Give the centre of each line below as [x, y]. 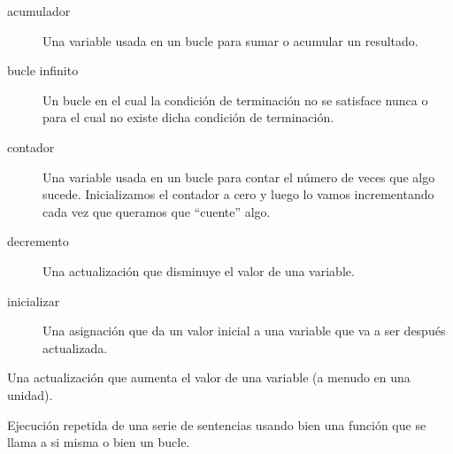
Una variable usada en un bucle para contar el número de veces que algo [239, 177]
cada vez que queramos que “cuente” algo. [157, 211]
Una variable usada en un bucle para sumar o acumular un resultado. [230, 40]
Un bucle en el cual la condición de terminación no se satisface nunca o [235, 100]
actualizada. [75, 347]
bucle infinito [43, 70]
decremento [38, 241]
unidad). [30, 394]
